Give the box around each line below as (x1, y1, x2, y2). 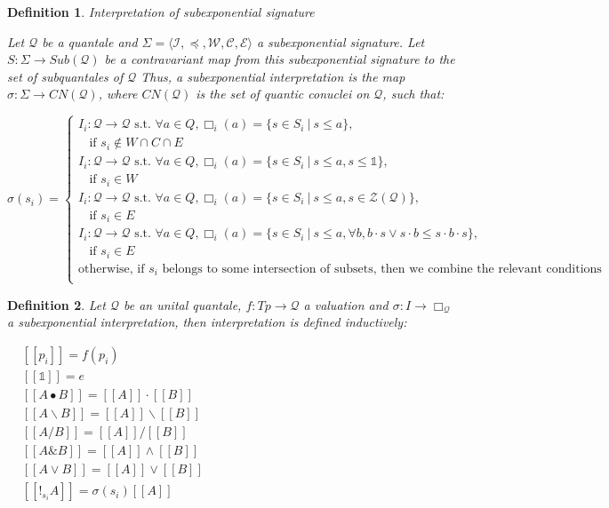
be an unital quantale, (123, 295, 242, 314)
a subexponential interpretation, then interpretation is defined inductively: (7, 313, 407, 331)
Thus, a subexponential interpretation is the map (140, 67, 405, 85)
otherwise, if (78, 262, 145, 275)
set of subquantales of (7, 67, 124, 85)
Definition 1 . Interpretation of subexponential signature (7, 3, 315, 20)
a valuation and (303, 295, 389, 314)
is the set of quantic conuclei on (196, 84, 370, 103)
